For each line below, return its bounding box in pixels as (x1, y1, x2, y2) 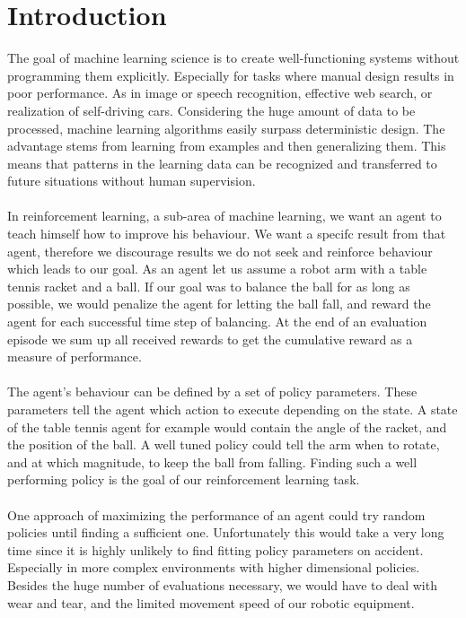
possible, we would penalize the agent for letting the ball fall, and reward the (7, 294, 431, 313)
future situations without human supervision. (7, 171, 256, 190)
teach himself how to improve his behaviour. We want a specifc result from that (7, 224, 446, 243)
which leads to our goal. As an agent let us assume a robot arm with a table (7, 259, 427, 278)
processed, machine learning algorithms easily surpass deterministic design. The (7, 118, 445, 137)
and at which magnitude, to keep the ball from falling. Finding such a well (7, 452, 418, 471)
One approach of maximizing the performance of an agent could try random (7, 505, 426, 524)
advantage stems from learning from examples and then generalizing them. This (7, 136, 446, 155)
